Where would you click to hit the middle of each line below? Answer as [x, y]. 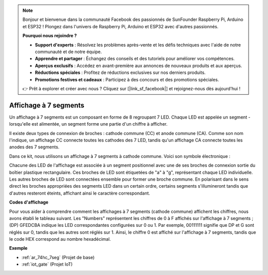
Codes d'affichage [29, 202]
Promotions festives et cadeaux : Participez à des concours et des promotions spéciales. [127, 79]
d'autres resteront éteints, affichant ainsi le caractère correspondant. [80, 193]
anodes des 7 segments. [34, 147]
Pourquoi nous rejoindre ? [50, 36]
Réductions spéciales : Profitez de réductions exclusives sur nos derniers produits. [120, 72]
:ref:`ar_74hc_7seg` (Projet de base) [58, 257]
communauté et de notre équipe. [68, 52]
